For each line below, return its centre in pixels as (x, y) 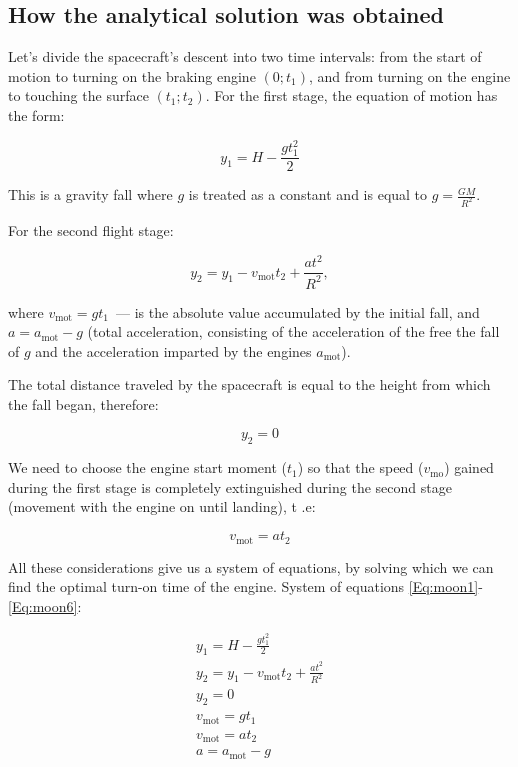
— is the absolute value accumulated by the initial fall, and (298, 311)
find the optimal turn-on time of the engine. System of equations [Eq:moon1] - (245, 586)
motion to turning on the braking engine (132, 75)
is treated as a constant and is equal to (308, 194)
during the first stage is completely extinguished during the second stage (230, 486)
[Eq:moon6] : (45, 605)
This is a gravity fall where (90, 194)
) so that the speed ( (360, 467)
